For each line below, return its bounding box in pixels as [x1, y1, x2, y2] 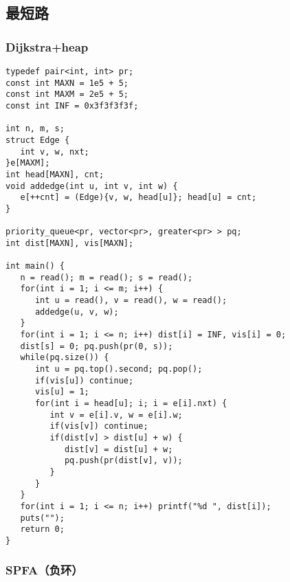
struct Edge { [5, 135, 70, 145]
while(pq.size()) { [20, 352, 109, 363]
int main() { [5, 261, 65, 271]
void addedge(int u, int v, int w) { [5, 181, 178, 191]
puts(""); [20, 513, 65, 523]
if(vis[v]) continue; [49, 421, 148, 432]
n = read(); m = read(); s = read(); [20, 272, 193, 282]
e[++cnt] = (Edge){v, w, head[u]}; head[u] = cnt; [20, 192, 257, 203]
